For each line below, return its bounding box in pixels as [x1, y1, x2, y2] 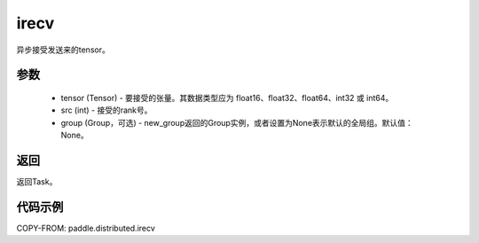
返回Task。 [16, 176, 58, 187]
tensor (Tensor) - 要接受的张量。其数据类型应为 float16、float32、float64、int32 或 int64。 [60, 92, 394, 103]
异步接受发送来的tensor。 [16, 44, 110, 55]
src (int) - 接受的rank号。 [60, 105, 153, 115]
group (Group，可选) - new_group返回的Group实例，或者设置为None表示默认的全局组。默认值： [60, 117, 414, 128]
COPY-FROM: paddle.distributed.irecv [16, 223, 155, 233]
